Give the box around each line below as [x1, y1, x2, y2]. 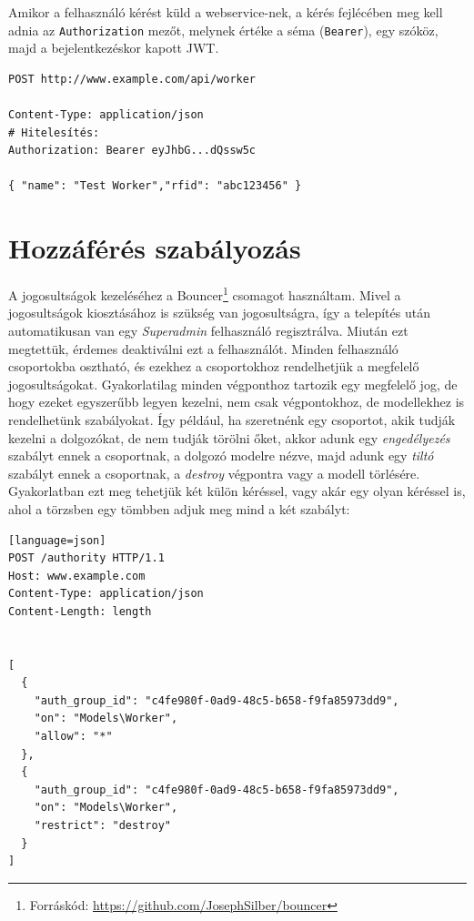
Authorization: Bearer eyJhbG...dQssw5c [8, 144, 257, 157]
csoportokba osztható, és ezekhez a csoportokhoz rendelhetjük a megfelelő [8, 357, 419, 376]
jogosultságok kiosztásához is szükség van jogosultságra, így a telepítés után [8, 303, 430, 322]
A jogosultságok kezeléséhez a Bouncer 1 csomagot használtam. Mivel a [8, 283, 401, 304]
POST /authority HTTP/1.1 [8, 552, 165, 565]
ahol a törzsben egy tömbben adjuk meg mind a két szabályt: [8, 499, 350, 518]
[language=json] [8, 533, 106, 547]
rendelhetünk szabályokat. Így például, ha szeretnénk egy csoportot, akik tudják [8, 410, 456, 429]
